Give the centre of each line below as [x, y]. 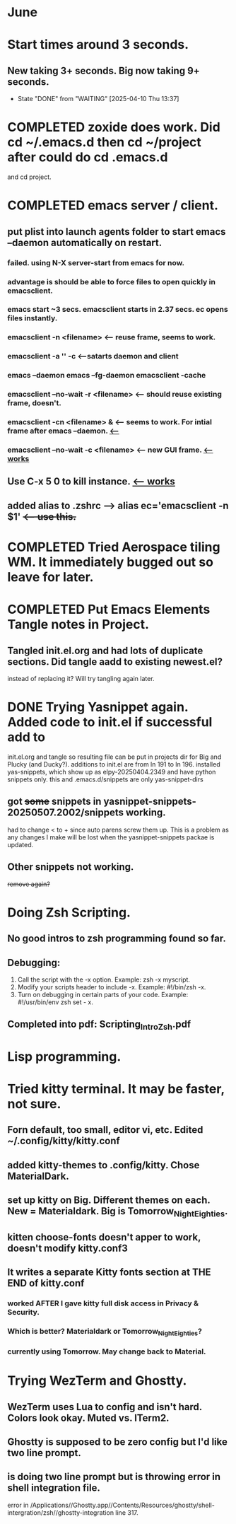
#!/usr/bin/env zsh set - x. [55, 1002]
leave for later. [51, 577]
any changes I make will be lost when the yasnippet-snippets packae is [111, 837]
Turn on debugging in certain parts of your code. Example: [103, 994]
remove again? [29, 884]
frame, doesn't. [35, 403]
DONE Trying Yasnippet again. [98, 707]
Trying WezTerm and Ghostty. [97, 1381]
